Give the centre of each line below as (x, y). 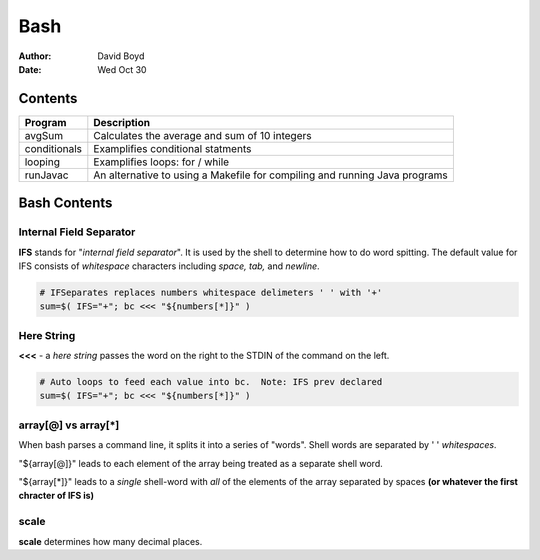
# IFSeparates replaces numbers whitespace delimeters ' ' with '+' (211, 292)
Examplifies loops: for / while (161, 162)
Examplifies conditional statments (172, 148)
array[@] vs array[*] (69, 425)
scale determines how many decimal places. (110, 541)
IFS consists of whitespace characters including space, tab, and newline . (169, 266)
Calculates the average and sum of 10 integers (202, 135)
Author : (35, 56)
